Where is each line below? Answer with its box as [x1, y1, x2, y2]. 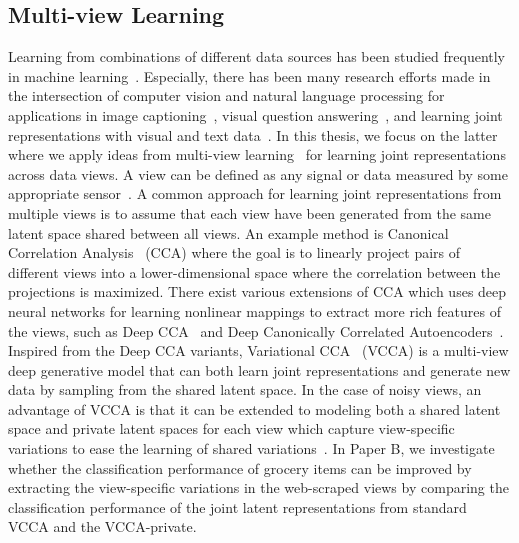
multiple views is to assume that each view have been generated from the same [8, 202, 491, 223]
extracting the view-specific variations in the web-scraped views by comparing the [8, 477, 509, 498]
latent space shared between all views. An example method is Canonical [8, 222, 449, 243]
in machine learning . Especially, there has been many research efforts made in [8, 65, 491, 86]
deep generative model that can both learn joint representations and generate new [8, 359, 511, 380]
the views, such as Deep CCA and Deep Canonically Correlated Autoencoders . [8, 320, 504, 341]
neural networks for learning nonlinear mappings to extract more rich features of [8, 300, 501, 321]
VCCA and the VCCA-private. [8, 516, 197, 537]
